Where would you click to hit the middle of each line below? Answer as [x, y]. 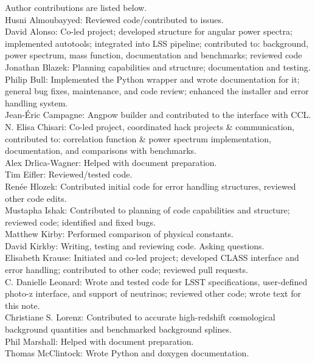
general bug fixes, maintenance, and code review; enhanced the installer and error [157, 91]
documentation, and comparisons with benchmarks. [101, 150]
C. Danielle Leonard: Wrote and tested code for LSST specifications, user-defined [156, 281]
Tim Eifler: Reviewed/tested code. [69, 174]
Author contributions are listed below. [76, 7]
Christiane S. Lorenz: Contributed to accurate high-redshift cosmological [140, 317]
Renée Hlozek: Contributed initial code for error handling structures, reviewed [151, 186]
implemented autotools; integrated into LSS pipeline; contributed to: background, [157, 43]
